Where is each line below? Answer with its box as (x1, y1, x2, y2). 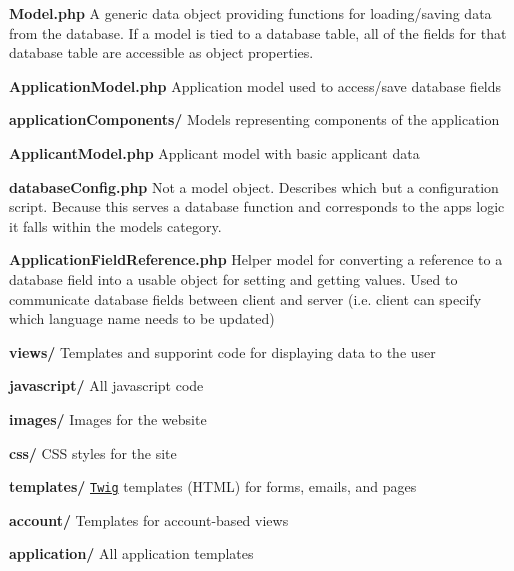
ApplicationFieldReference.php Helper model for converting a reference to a (9, 249, 503, 270)
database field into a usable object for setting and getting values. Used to (9, 268, 458, 289)
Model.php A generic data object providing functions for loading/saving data (9, 3, 492, 23)
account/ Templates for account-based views (9, 509, 289, 530)
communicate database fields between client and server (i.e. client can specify (9, 288, 482, 309)
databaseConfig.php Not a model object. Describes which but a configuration (9, 176, 499, 197)
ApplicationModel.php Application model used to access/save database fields (9, 75, 502, 96)
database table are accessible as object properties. (9, 42, 314, 63)
